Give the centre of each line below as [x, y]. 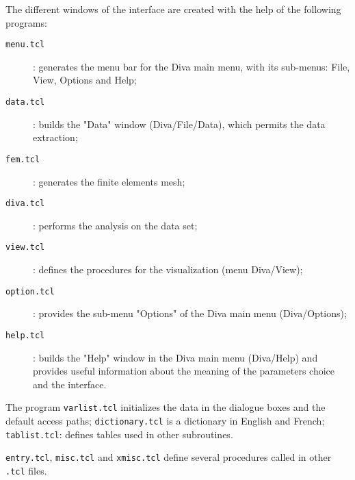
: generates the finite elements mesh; [109, 181]
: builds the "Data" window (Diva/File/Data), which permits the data [179, 124]
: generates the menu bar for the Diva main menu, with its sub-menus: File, [192, 66]
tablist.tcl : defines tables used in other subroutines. [119, 434]
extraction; [55, 137]
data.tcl [25, 102]
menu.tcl [25, 45]
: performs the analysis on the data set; [115, 225]
